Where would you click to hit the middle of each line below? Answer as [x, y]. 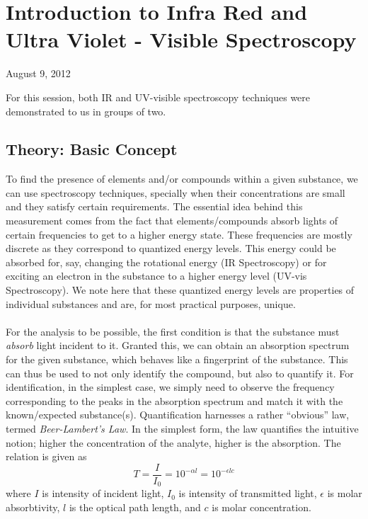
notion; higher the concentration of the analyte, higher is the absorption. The [173, 442]
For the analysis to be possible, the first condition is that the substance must [173, 331]
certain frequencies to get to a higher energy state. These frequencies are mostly [179, 234]
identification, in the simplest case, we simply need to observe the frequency [170, 387]
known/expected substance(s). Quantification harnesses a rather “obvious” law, [178, 415]
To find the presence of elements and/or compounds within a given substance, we [182, 179]
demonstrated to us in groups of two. [86, 111]
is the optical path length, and [135, 507]
